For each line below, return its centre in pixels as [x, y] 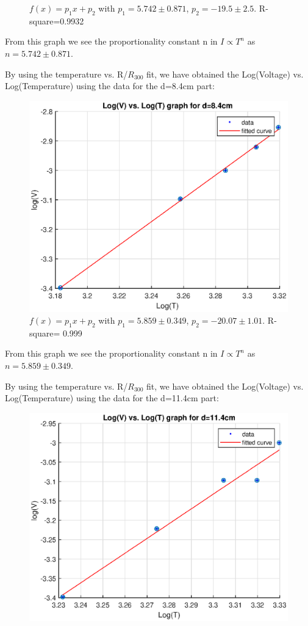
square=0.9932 [57, 20]
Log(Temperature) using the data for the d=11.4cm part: [112, 398]
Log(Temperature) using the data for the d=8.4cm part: [110, 86]
